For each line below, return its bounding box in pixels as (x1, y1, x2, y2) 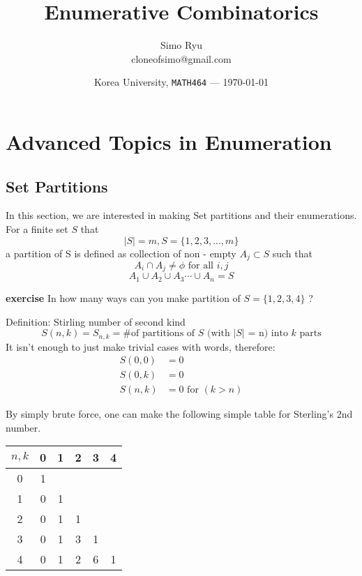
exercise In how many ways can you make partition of (6, 290, 241, 305)
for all (188, 261, 213, 271)
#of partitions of (123, 328, 195, 339)
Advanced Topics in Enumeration (6, 127, 332, 156)
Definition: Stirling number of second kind (6, 314, 186, 328)
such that (272, 245, 312, 260)
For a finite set (6, 221, 68, 236)
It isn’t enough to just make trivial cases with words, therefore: (6, 339, 276, 354)
